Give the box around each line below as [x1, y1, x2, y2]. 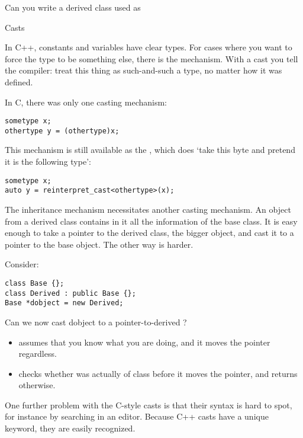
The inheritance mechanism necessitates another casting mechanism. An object [5, 203, 291, 215]
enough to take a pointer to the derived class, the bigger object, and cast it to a [5, 226, 294, 239]
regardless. [18, 347, 57, 360]
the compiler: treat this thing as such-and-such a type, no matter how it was [5, 64, 282, 76]
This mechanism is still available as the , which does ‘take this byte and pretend [5, 143, 295, 156]
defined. [5, 75, 33, 88]
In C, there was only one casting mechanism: [5, 95, 167, 108]
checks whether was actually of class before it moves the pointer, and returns [18, 367, 298, 379]
